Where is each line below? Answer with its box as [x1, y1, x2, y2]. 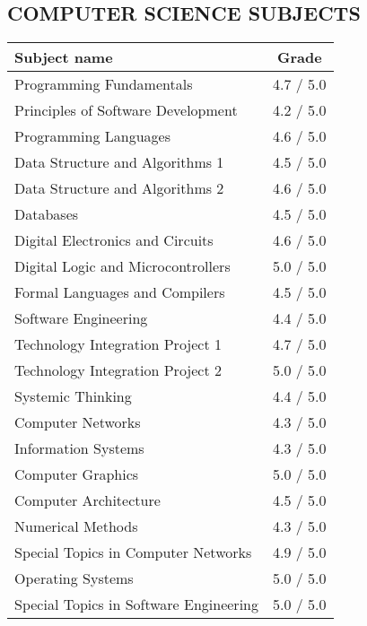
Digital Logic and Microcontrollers [14, 256, 231, 277]
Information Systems [14, 438, 144, 459]
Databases [14, 204, 79, 225]
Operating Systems [14, 568, 134, 589]
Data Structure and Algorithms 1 [14, 152, 224, 173]
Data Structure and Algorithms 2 [14, 178, 224, 199]
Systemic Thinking [14, 386, 132, 407]
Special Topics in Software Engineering [14, 594, 258, 615]
